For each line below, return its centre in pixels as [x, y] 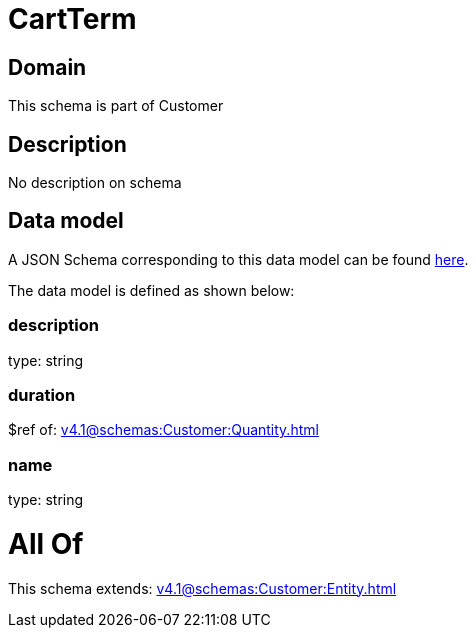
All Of [46, 543]
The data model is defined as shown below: [151, 290]
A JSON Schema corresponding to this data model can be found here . [238, 259]
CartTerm [72, 19]
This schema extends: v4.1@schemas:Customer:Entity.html [202, 588]
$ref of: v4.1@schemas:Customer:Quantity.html [163, 430]
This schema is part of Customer [116, 106]
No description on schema [95, 183]
